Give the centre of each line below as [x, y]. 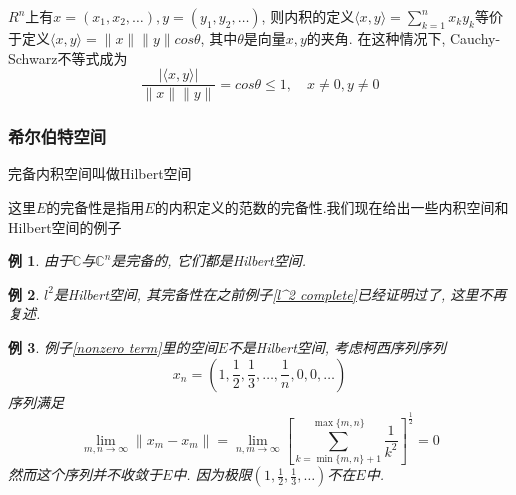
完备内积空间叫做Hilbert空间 [100, 173]
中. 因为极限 [212, 474]
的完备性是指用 [95, 207]
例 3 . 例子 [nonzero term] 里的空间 [113, 347]
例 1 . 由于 [40, 260]
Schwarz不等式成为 [68, 57]
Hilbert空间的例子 [65, 226]
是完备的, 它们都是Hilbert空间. [208, 260]
